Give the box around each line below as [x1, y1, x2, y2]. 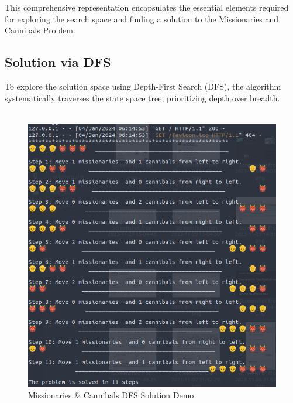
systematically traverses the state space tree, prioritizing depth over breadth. [5, 91, 280, 104]
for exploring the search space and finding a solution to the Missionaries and [5, 12, 279, 25]
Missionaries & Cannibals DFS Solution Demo [28, 388, 194, 401]
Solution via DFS [5, 53, 111, 71]
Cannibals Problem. [5, 24, 75, 36]
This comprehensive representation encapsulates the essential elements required [5, 1, 289, 13]
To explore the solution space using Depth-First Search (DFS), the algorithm [5, 80, 281, 92]
